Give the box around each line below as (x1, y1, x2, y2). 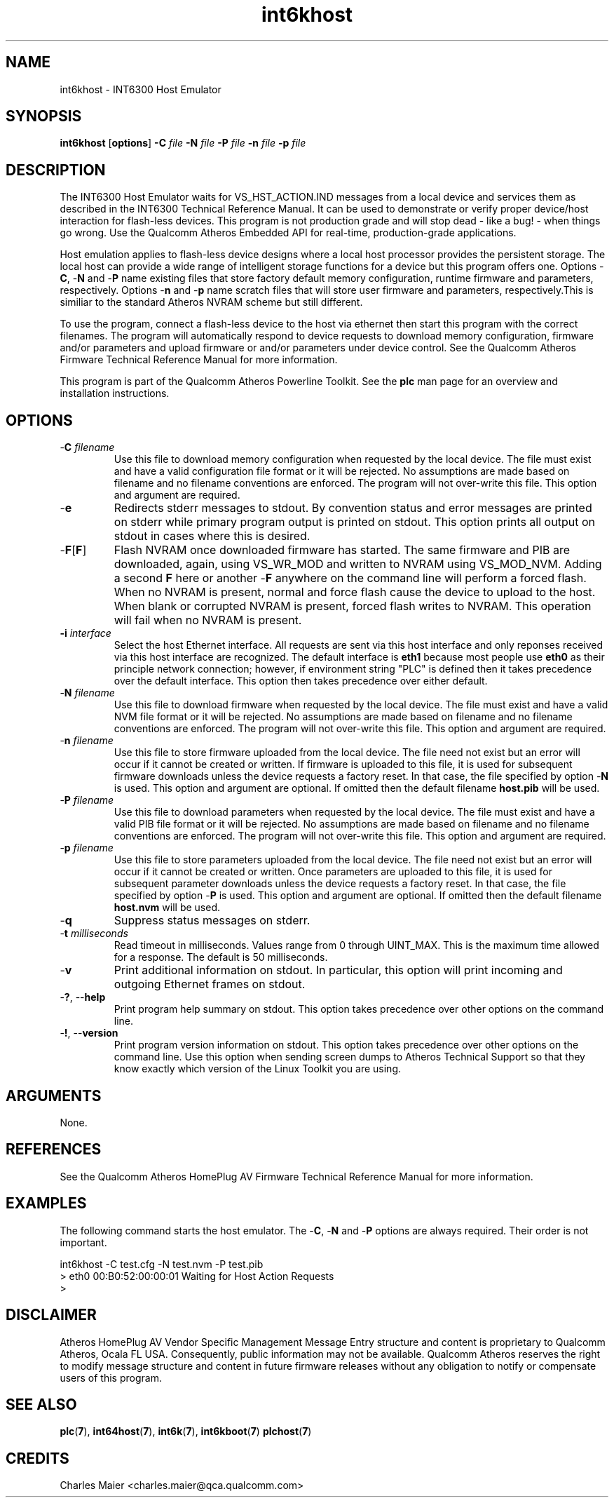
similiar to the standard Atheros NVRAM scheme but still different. (60, 296, 363, 309)
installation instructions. (60, 387, 170, 400)
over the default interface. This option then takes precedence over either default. (114, 675, 488, 687)
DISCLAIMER (6, 1306, 97, 1324)
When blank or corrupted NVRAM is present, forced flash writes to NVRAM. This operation (114, 599, 592, 614)
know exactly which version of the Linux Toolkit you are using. (114, 1063, 402, 1075)
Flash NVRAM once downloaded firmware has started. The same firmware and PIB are (114, 543, 570, 558)
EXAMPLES (6, 1194, 87, 1213)
